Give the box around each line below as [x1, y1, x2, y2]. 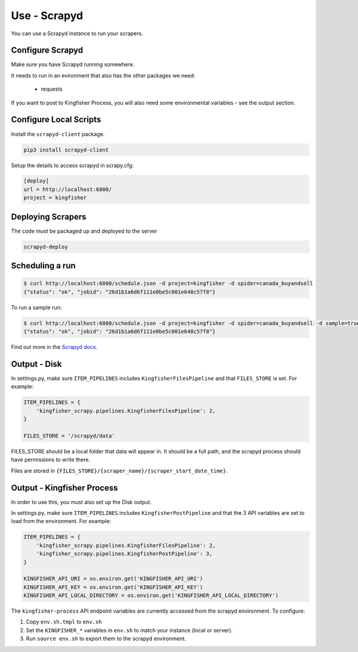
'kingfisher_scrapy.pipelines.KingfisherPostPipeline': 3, [36, 551, 213, 557]
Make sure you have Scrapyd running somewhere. [11, 61, 135, 68]
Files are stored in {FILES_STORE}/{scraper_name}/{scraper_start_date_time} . [11, 467, 228, 474]
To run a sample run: [11, 304, 62, 311]
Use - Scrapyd [11, 9, 84, 22]
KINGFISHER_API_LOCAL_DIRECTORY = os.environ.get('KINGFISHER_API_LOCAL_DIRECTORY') [23, 592, 279, 599]
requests [41, 85, 63, 92]
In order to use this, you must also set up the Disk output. [11, 498, 152, 505]
